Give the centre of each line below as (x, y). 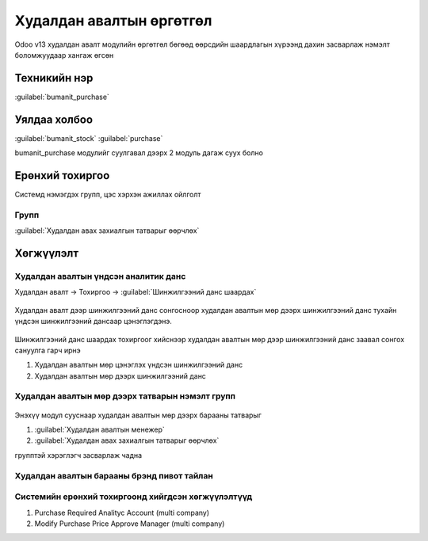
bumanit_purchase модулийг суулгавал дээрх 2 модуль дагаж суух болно (139, 153)
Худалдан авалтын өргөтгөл (113, 21)
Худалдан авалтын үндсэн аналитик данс (100, 276)
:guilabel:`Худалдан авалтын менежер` (100, 430)
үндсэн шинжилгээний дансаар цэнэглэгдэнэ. (93, 322)
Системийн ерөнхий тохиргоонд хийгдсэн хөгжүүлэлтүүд (134, 497)
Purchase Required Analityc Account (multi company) (122, 512)
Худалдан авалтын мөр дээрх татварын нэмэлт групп (125, 396)
